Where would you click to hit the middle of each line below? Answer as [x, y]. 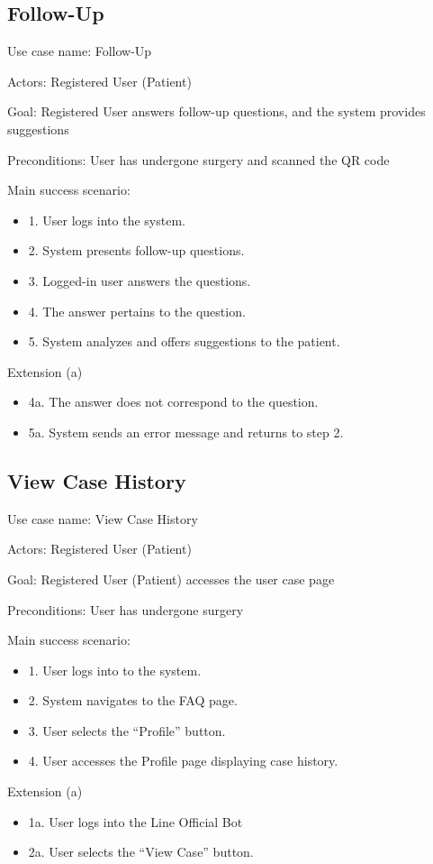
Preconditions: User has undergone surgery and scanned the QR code [198, 159]
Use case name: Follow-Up [80, 51]
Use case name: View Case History [103, 518]
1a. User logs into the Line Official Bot [135, 821]
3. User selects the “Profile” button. [127, 730]
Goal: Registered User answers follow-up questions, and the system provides [216, 111]
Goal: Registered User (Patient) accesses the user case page [171, 579]
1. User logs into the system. [107, 220]
